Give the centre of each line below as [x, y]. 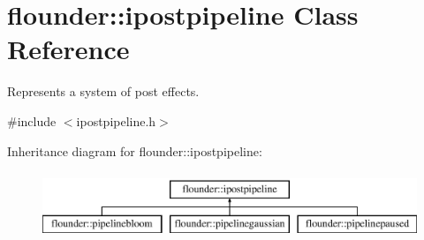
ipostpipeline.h [116, 120]
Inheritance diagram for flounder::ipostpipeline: [135, 150]
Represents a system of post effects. [103, 91]
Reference [68, 49]
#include [32, 120]
